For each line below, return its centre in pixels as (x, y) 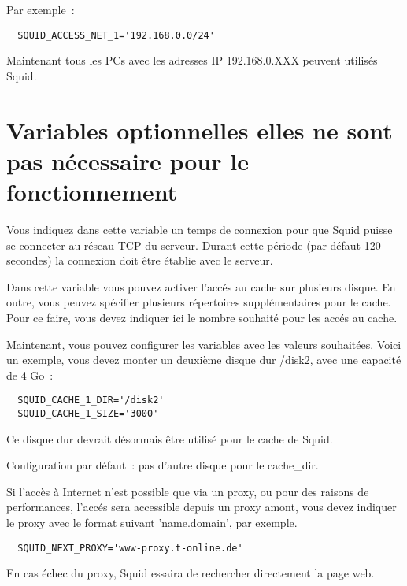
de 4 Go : (30, 375)
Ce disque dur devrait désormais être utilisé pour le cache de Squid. (170, 438)
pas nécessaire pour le (128, 160)
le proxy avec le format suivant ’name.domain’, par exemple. (152, 522)
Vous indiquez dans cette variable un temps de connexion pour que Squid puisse (200, 229)
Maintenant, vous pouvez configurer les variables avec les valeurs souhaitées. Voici (204, 344)
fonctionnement (92, 191)
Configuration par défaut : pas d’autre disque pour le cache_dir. (163, 465)
